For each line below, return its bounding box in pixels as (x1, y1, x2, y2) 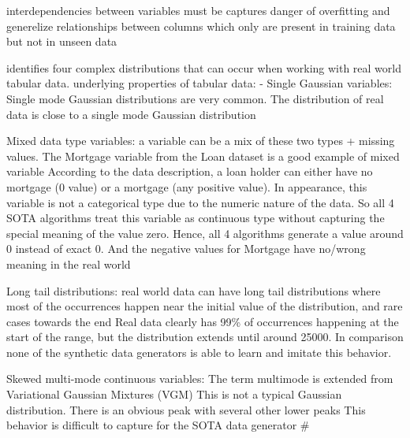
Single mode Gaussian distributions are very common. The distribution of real (6, 90, 384, 106)
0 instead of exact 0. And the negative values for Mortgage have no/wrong (6, 240, 366, 257)
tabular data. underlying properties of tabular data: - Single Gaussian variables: (6, 75, 393, 91)
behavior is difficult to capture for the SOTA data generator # (6, 417, 310, 433)
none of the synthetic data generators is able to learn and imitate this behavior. (6, 343, 392, 360)
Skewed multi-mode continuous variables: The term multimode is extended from (6, 370, 393, 387)
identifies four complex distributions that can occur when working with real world (6, 59, 402, 76)
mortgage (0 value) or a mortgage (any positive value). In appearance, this (6, 178, 367, 195)
